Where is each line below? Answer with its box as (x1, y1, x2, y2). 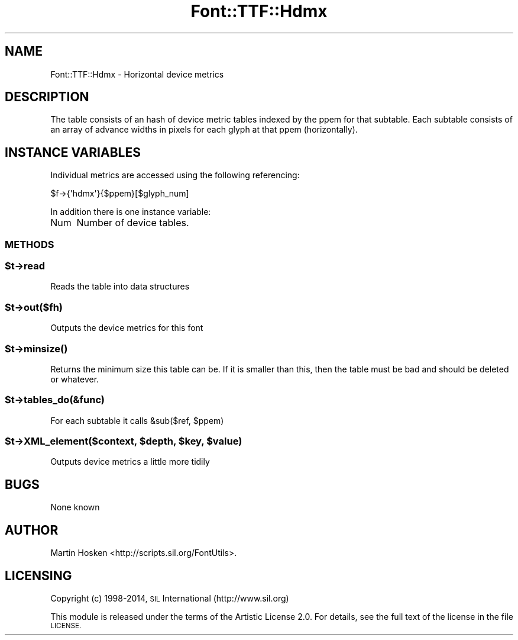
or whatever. (50, 374, 99, 384)
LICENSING (5, 568, 72, 583)
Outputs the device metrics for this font (50, 323, 203, 333)
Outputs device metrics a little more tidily (50, 456, 210, 467)
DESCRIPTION (5, 89, 89, 105)
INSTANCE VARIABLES (5, 144, 141, 160)
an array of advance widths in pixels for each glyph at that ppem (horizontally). (50, 124, 358, 135)
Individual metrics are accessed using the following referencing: (50, 170, 300, 181)
